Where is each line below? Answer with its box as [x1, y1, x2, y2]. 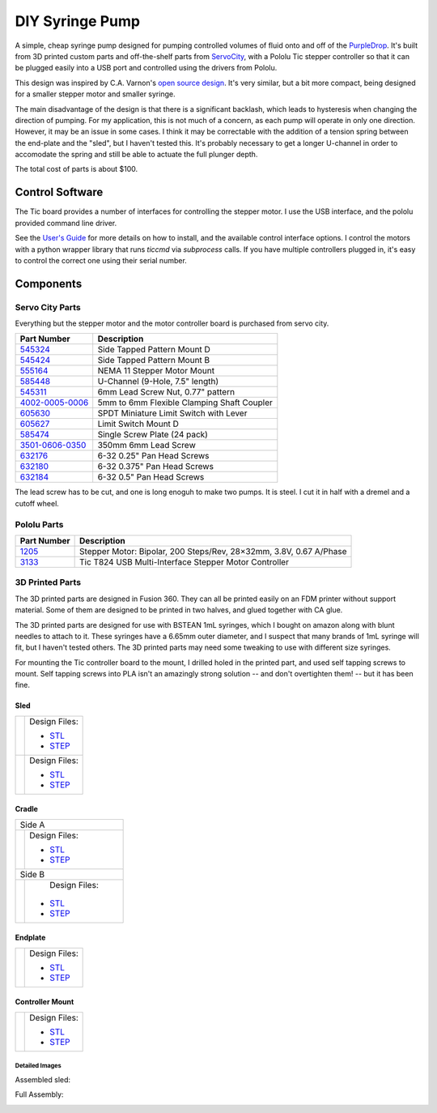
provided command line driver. [15, 218, 117, 228]
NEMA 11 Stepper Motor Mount [97, 365, 214, 377]
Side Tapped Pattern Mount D [97, 344, 210, 356]
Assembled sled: [15, 1074, 71, 1085]
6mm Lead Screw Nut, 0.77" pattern [97, 386, 235, 398]
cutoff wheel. [15, 498, 60, 508]
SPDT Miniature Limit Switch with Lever [97, 407, 248, 419]
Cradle [15, 804, 38, 814]
